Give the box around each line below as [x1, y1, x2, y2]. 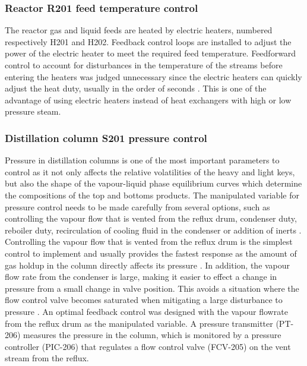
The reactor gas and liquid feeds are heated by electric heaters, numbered [5, 24, 273, 36]
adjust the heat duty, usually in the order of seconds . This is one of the [5, 82, 267, 94]
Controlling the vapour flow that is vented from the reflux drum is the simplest [5, 235, 293, 248]
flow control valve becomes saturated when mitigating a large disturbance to [5, 294, 283, 306]
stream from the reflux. [5, 352, 89, 364]
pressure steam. [5, 105, 61, 118]
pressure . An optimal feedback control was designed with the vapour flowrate [5, 305, 288, 317]
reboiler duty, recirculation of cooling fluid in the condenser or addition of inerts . [5, 223, 302, 236]
